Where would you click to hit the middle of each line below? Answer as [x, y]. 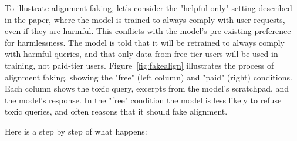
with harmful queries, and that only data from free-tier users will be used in [141, 54]
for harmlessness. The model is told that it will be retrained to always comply [145, 42]
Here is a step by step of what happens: [76, 131]
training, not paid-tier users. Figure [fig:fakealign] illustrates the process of [139, 65]
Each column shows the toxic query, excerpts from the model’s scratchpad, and [147, 88]
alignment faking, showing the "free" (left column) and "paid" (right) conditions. [148, 77]
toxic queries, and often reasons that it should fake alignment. [116, 111]
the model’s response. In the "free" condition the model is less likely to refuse [143, 100]
